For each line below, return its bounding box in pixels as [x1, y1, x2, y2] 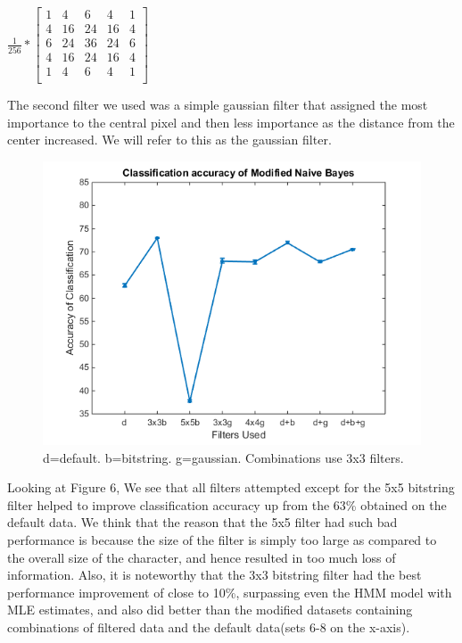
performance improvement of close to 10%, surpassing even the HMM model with [7, 582, 452, 601]
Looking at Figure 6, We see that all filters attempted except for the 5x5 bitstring [7, 478, 455, 497]
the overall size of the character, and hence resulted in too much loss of [7, 548, 396, 566]
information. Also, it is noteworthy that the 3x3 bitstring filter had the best [7, 565, 422, 584]
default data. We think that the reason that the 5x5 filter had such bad [7, 513, 398, 532]
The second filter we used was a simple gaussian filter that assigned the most [7, 95, 428, 114]
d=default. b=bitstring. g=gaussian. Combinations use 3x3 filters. [43, 448, 404, 466]
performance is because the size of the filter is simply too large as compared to [7, 530, 437, 548]
